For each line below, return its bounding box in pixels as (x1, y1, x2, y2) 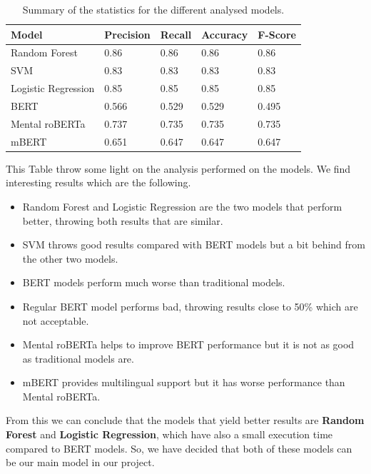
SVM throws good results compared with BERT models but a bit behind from (22, 237, 365, 252)
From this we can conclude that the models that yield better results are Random (6, 413, 365, 428)
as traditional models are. (22, 351, 134, 365)
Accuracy (201, 26, 248, 41)
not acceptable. (22, 313, 89, 328)
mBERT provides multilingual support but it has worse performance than (22, 375, 345, 390)
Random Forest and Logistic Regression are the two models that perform (22, 198, 342, 213)
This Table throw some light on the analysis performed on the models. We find (6, 161, 351, 176)
